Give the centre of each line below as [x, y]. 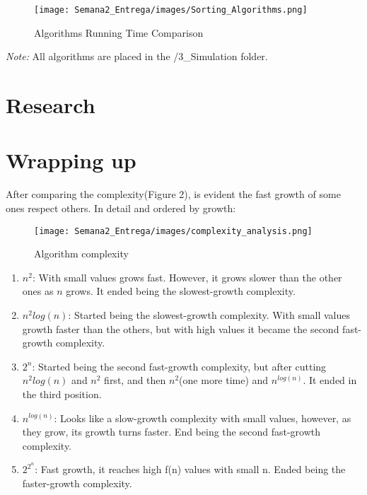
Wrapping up [71, 160]
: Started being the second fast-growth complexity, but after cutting [179, 366]
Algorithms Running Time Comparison [119, 32]
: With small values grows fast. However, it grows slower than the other [187, 277]
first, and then [135, 380]
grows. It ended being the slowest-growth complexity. [181, 291]
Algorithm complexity [81, 254]
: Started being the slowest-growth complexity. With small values [209, 314]
